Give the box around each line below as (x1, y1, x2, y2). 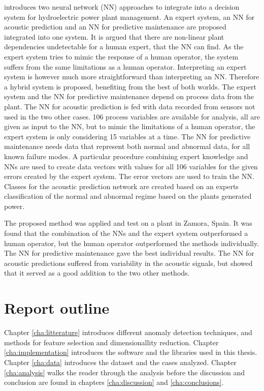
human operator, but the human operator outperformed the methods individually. (4, 237, 259, 248)
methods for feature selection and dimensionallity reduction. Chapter (4, 337, 219, 347)
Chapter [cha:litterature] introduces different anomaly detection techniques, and (4, 327, 252, 338)
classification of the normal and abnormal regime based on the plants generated (4, 191, 252, 201)
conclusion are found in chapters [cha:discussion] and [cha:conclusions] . (4, 377, 224, 387)
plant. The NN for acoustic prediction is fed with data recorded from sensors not (4, 101, 255, 111)
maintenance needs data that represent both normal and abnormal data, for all (4, 141, 250, 152)
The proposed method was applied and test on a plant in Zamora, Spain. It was (4, 218, 252, 228)
